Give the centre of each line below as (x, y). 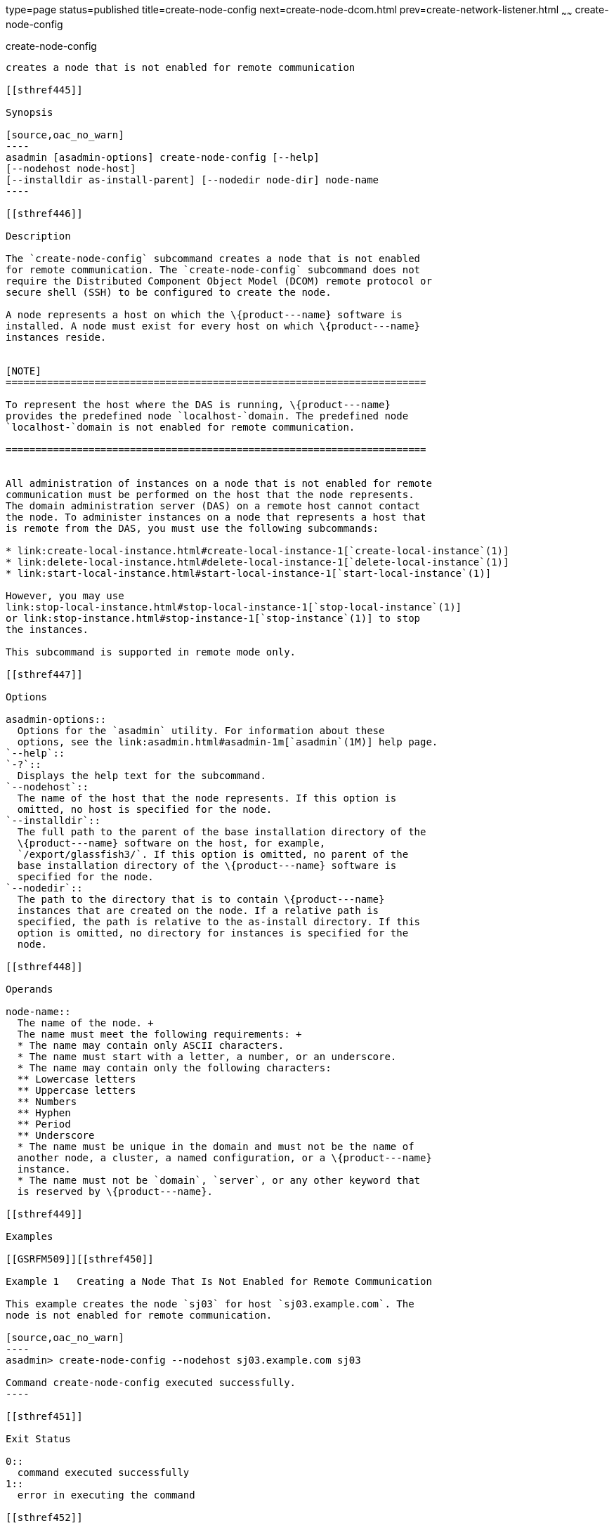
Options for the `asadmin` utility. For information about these (201, 730)
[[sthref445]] (44, 90)
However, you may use (65, 595)
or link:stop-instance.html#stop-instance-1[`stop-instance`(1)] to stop (213, 618)
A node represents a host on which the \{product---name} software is (204, 314)
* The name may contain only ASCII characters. (151, 1045)
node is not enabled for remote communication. (139, 1315)
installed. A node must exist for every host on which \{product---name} (213, 326)
